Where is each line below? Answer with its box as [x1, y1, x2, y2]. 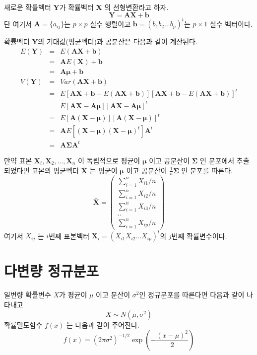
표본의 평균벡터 [32, 165, 79, 175]
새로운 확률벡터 [4, 2, 51, 12]
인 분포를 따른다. [181, 165, 233, 175]
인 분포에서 [200, 155, 235, 165]
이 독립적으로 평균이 [77, 155, 140, 165]
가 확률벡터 [59, 2, 94, 12]
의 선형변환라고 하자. [104, 2, 169, 12]
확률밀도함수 [4, 319, 43, 330]
